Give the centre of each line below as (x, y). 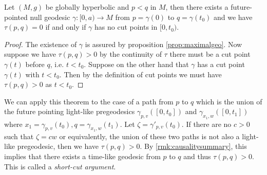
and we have (233, 17)
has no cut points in (126, 27)
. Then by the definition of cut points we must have (140, 74)
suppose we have (30, 54)
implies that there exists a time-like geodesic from (82, 156)
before (35, 64)
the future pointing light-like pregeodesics (70, 111)
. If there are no (206, 124)
